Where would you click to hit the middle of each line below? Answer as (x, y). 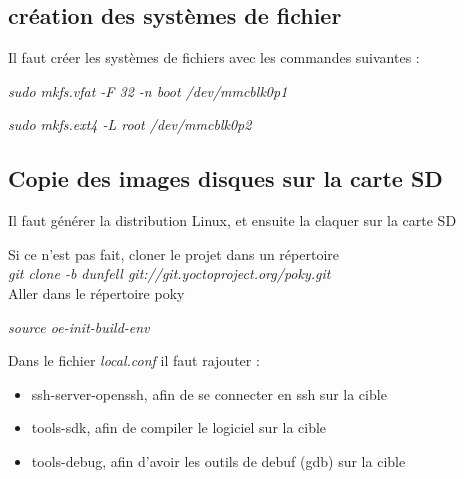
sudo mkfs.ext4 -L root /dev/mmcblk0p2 (130, 124)
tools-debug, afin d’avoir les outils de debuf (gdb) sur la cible (218, 460)
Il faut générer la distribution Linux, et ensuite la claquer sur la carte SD (232, 220)
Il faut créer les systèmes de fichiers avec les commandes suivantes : (214, 57)
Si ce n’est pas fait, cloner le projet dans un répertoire (173, 253)
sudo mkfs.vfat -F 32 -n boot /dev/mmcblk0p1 (148, 90)
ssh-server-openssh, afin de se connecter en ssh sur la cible (209, 393)
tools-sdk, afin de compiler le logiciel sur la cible (179, 427)
